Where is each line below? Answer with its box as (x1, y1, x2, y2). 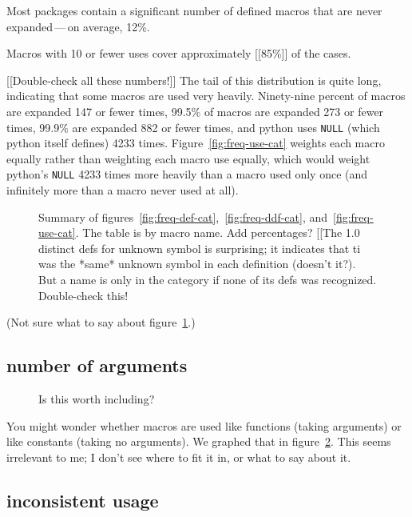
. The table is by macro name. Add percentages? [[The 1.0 (75, 224, 360, 241)
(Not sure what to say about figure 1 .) (6, 314, 196, 331)
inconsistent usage (6, 487, 159, 512)
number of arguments (6, 353, 188, 378)
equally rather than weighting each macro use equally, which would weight (6, 150, 370, 166)
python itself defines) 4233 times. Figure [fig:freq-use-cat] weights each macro (6, 134, 385, 151)
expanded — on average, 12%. (6, 18, 150, 34)
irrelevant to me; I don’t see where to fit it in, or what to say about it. (6, 448, 351, 465)
